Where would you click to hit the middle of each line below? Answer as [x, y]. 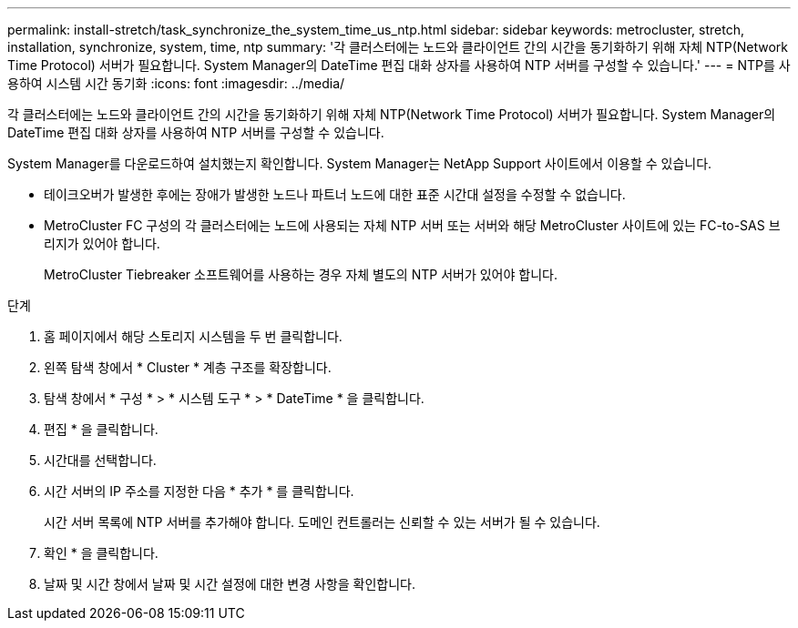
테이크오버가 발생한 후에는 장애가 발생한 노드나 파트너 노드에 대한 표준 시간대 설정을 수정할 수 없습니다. [335, 194]
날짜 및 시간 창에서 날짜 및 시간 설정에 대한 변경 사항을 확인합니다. [230, 584]
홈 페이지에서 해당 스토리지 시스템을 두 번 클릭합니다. [193, 336]
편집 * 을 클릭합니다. [101, 429]
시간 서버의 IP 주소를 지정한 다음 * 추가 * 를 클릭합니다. [199, 491]
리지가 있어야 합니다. [102, 243]
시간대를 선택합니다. [100, 460]
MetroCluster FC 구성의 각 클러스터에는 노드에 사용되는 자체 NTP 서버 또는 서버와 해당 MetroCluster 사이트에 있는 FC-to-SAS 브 [412, 225]
